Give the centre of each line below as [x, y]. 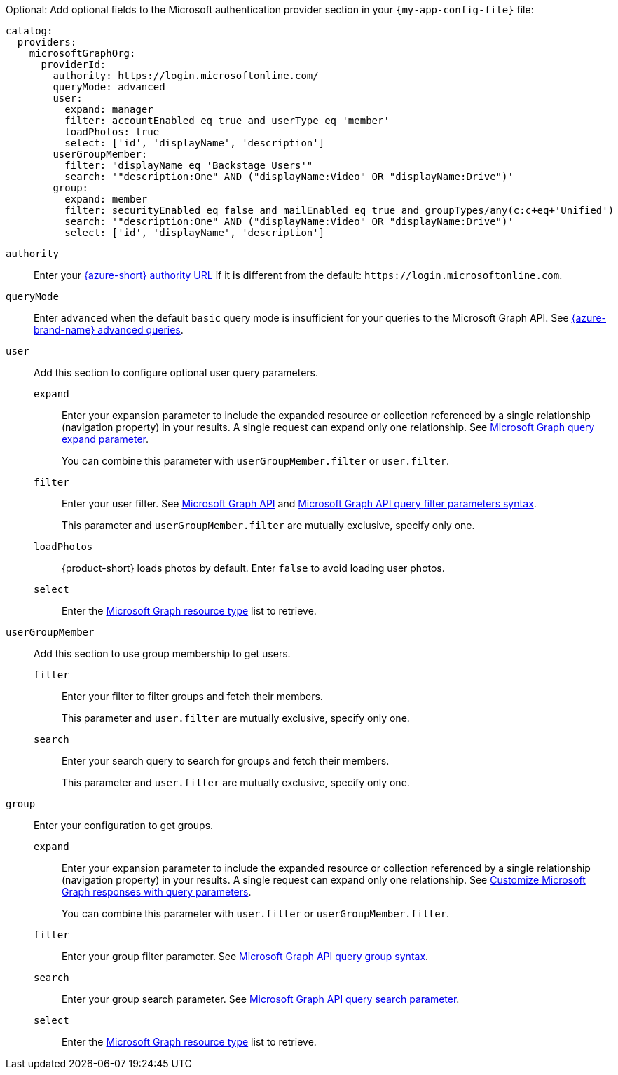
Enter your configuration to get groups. [124, 825]
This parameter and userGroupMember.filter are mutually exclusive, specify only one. [268, 525]
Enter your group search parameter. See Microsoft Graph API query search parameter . [261, 999]
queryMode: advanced [109, 87]
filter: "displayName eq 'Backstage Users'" [189, 165]
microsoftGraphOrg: [82, 53]
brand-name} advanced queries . [109, 330]
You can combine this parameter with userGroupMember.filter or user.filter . [256, 461]
